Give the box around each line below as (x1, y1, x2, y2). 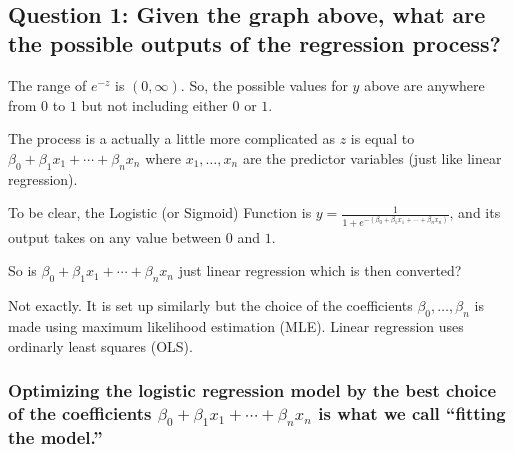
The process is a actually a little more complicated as (8, 128, 335, 149)
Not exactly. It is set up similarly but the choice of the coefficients (8, 295, 413, 316)
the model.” (8, 425, 103, 450)
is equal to (350, 128, 415, 149)
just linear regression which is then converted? (178, 260, 462, 281)
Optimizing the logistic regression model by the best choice (8, 378, 496, 403)
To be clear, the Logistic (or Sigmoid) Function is (8, 202, 312, 223)
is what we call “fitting (318, 400, 506, 425)
